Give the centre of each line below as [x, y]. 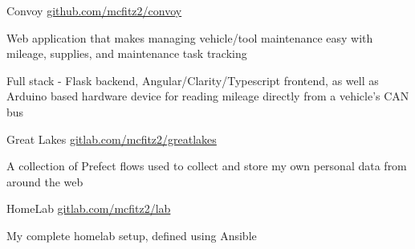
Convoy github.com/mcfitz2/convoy [94, 10]
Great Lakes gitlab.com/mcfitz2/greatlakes [112, 139]
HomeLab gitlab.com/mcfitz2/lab [89, 208]
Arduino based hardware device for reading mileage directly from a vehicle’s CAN [208, 96]
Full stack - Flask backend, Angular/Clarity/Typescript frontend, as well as [193, 80]
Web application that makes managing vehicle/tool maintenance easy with [190, 37]
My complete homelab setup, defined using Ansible [132, 235]
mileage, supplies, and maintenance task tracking [127, 53]
